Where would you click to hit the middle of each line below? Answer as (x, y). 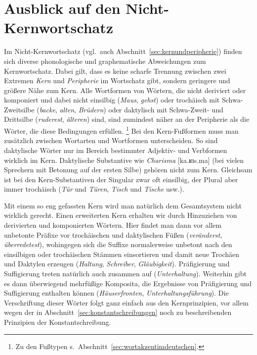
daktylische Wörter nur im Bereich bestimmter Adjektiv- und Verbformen (116, 150)
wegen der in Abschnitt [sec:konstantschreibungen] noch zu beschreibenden (118, 312)
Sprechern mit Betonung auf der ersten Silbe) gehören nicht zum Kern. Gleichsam (128, 170)
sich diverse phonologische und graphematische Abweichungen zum (105, 61)
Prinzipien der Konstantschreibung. (58, 322)
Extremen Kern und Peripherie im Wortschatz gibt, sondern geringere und (117, 80)
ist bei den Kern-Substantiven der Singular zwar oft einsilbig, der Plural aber (121, 179)
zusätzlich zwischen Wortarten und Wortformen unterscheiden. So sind (111, 140)
